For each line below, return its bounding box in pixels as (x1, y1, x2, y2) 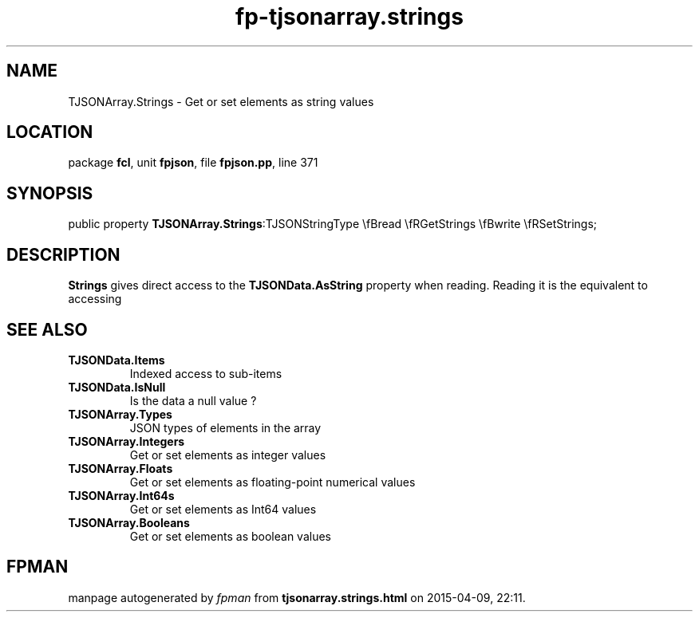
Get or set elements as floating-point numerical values (129, 474, 416, 489)
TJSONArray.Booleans (68, 515, 190, 529)
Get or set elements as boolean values (129, 529, 331, 543)
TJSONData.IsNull (68, 380, 166, 394)
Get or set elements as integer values (129, 447, 326, 462)
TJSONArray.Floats (68, 461, 173, 475)
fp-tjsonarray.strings (235, 3, 464, 30)
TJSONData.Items (68, 352, 165, 367)
